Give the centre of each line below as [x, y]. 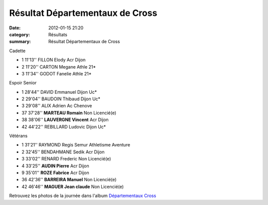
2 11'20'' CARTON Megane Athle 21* [59, 67]
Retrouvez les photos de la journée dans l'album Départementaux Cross [83, 196]
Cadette [17, 51]
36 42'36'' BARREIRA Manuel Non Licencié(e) [69, 180]
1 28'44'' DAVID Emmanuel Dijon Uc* [59, 92]
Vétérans [18, 136]
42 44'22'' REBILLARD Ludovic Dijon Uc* [64, 127]
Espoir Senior [23, 83]
